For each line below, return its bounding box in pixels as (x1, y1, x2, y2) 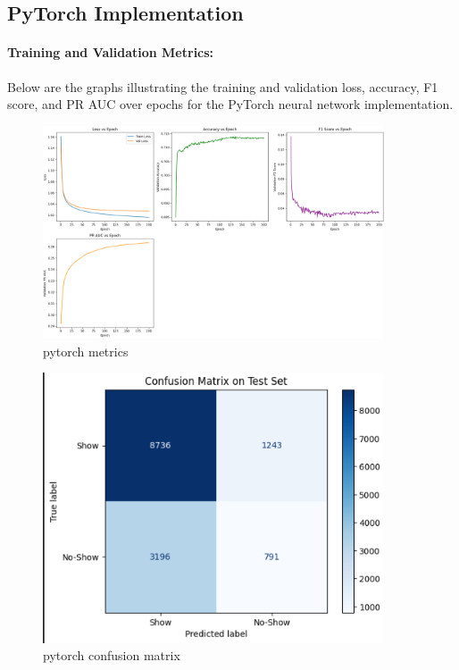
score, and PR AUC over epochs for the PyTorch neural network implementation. (7, 95, 454, 113)
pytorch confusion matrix (43, 646, 180, 665)
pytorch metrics (43, 341, 129, 360)
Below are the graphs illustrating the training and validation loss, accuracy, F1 (7, 77, 438, 96)
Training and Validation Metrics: (7, 43, 214, 62)
